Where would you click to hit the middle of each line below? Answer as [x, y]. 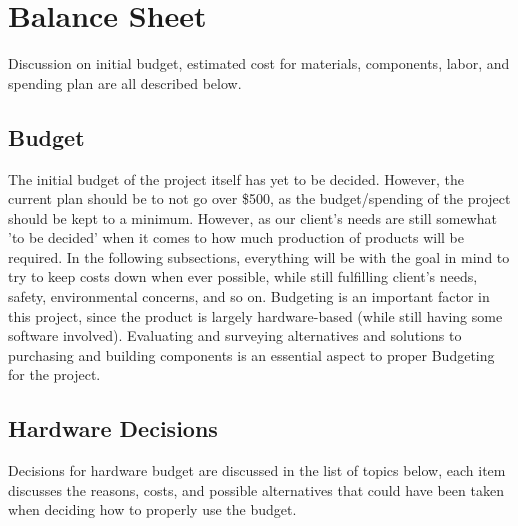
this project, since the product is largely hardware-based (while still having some [255, 315]
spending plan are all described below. [125, 82]
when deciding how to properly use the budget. [152, 509]
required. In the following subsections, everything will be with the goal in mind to [259, 256]
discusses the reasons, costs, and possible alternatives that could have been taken [256, 489]
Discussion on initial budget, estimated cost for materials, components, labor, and [259, 63]
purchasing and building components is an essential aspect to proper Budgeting [251, 354]
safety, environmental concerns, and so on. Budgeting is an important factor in [249, 296]
